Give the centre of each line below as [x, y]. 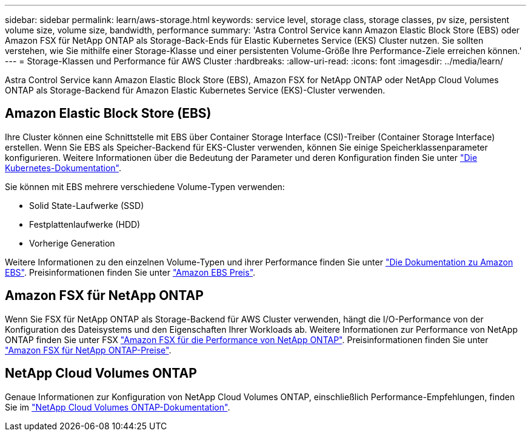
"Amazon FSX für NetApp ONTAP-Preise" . [88, 350]
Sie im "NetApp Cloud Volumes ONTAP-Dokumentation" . [118, 407]
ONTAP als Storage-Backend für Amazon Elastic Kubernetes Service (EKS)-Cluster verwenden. [195, 90]
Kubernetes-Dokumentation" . [63, 168]
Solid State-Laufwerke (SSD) [87, 205]
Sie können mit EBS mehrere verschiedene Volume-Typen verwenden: [145, 186]
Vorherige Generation [72, 243]
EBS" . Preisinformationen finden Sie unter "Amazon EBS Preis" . [130, 272]
